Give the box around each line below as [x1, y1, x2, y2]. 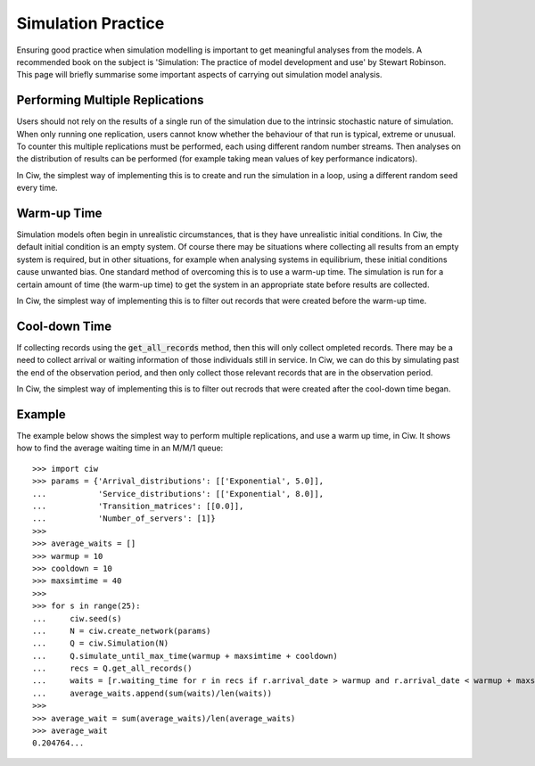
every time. [16, 183, 58, 194]
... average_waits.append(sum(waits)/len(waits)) [32, 688, 272, 698]
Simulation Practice [16, 13, 165, 33]
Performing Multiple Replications [16, 93, 204, 108]
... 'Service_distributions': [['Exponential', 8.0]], [32, 489, 325, 498]
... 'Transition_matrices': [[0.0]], [32, 500, 244, 511]
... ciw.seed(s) [32, 614, 122, 623]
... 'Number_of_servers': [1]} [32, 514, 216, 523]
